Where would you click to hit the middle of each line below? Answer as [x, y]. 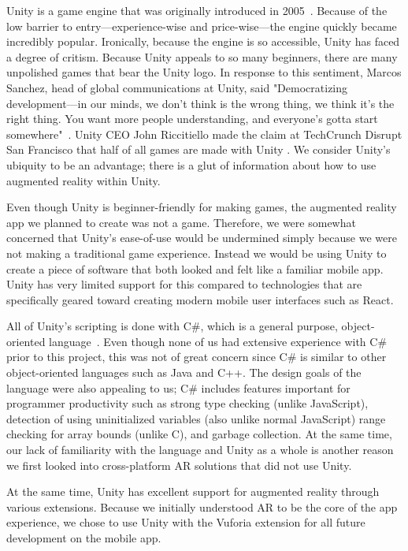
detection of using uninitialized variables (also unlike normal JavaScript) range [196, 418]
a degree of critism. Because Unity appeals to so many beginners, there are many [202, 56]
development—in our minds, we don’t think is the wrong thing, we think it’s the [200, 103]
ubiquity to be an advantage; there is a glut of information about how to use [191, 164]
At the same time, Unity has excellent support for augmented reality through [193, 491]
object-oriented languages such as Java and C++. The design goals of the [184, 372]
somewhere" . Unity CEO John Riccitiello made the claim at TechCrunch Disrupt [204, 134]
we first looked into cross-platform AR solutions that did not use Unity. [179, 465]
